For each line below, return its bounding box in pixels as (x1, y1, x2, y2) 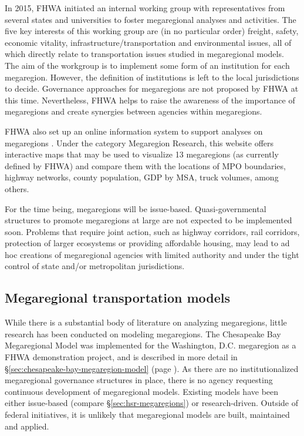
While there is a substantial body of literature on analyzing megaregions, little (5, 316, 287, 328)
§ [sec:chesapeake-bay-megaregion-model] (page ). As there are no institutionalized (5, 362, 299, 374)
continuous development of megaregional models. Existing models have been (5, 385, 279, 397)
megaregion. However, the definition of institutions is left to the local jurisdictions (5, 71, 299, 83)
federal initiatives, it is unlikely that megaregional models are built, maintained (5, 408, 290, 421)
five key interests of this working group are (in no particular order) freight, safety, (5, 25, 299, 37)
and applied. (5, 420, 49, 432)
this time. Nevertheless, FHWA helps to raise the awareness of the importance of (5, 93, 295, 106)
